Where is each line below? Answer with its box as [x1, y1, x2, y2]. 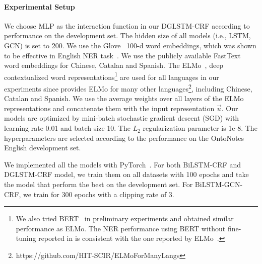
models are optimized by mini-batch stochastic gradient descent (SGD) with [4, 113, 239, 123]
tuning [16, 233, 36, 243]
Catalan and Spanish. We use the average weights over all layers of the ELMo [4, 93, 244, 104]
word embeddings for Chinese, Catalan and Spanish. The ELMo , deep [4, 60, 224, 70]
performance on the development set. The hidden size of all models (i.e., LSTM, [4, 30, 251, 41]
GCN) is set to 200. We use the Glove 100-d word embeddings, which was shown [4, 40, 256, 50]
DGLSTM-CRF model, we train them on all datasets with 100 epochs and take [4, 169, 249, 180]
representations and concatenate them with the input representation [4, 103, 215, 113]
